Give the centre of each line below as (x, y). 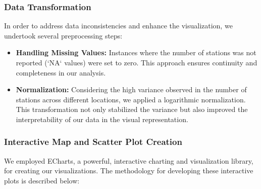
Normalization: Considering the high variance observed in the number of (131, 89)
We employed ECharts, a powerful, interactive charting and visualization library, (129, 160)
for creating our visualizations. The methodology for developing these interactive (129, 171)
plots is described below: (42, 180)
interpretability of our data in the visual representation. (102, 119)
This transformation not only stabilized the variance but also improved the (132, 109)
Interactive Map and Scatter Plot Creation (93, 142)
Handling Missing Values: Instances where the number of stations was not (136, 52)
